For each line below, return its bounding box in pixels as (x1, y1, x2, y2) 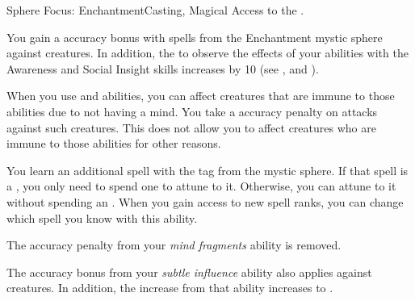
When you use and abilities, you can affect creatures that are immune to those (6, 87, 395, 104)
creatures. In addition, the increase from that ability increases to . (6, 279, 333, 296)
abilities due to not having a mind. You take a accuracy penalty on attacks (6, 102, 378, 119)
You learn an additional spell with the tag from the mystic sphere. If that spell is (6, 161, 409, 178)
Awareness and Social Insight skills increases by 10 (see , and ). (6, 60, 319, 77)
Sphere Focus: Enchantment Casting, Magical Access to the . (6, 2, 304, 18)
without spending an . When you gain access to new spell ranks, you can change (6, 193, 404, 210)
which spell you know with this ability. (6, 209, 198, 226)
